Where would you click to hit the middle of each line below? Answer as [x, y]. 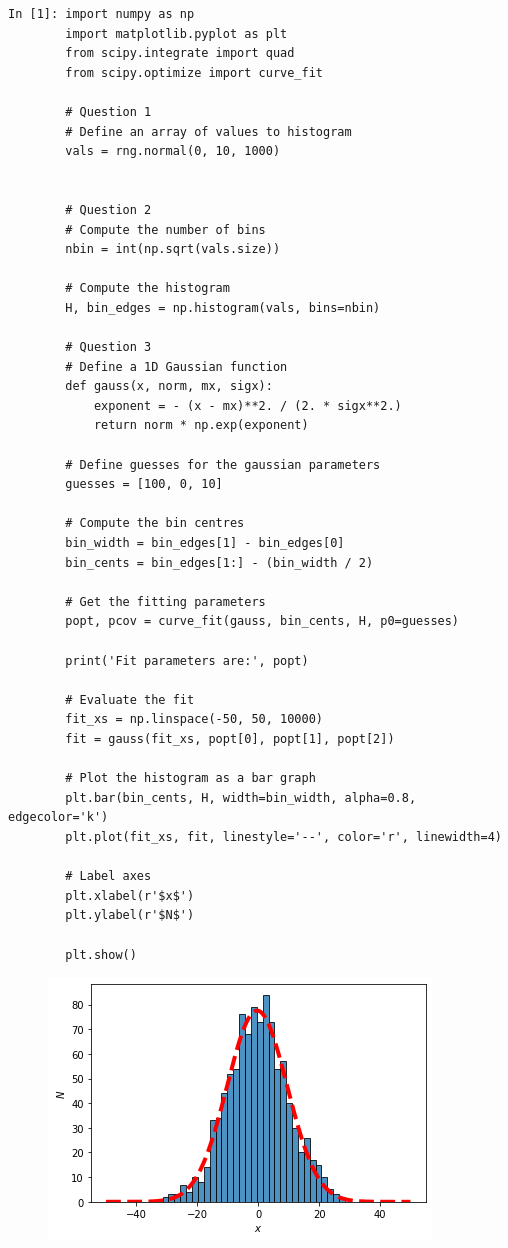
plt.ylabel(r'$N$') [130, 915]
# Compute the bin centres [155, 523]
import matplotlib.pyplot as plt [176, 33]
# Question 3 [108, 347]
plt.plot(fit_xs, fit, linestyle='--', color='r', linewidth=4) [283, 836]
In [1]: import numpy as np [101, 14]
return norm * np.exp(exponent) [201, 425]
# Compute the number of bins [165, 229]
